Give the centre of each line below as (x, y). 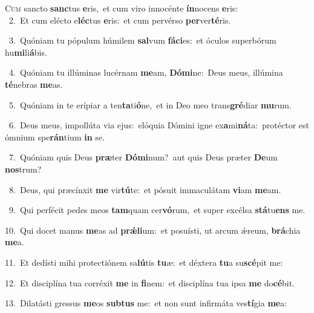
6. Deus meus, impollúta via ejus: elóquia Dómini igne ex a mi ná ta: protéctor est (159, 125)
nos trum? (23, 169)
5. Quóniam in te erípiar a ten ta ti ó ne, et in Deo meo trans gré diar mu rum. (150, 104)
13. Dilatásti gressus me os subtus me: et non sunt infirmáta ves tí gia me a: (146, 303)
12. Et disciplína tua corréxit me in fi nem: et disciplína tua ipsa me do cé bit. (150, 282)
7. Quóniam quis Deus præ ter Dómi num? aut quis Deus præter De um (143, 157)
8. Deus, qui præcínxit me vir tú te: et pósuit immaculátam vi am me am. (145, 189)
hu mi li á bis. (26, 52)
